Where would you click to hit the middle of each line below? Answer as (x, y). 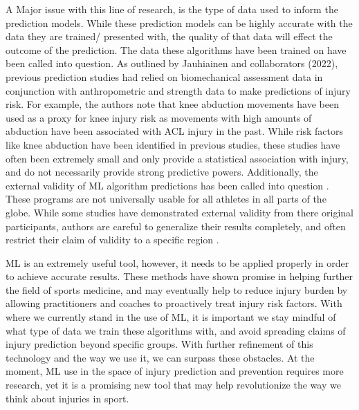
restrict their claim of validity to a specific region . (112, 240)
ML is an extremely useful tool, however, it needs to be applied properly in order (177, 262)
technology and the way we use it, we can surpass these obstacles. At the (160, 357)
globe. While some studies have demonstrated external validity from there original (179, 212)
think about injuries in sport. (67, 398)
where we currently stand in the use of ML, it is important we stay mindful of (171, 317)
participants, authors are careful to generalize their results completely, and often (176, 226)
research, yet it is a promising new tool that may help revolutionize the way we (173, 385)
